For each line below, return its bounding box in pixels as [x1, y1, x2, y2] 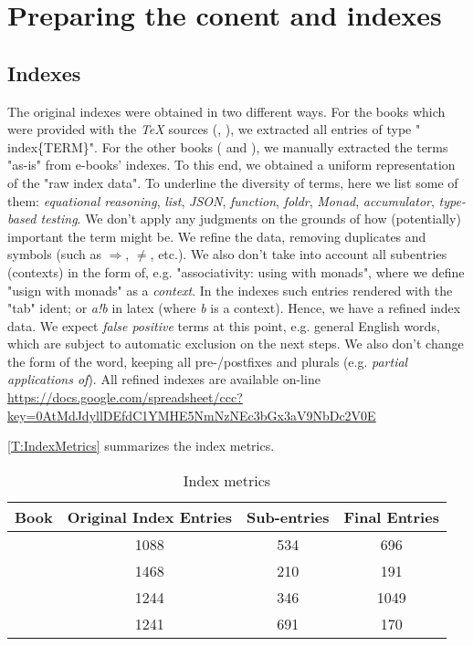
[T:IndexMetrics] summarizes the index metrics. [7, 436, 275, 455]
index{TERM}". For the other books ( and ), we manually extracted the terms [7, 137, 448, 156]
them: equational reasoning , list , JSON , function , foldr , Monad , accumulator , [7, 191, 435, 210]
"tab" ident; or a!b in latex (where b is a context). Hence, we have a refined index [7, 298, 461, 318]
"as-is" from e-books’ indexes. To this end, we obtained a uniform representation [7, 155, 456, 174]
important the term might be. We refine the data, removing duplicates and [7, 226, 426, 245]
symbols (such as [7, 245, 101, 264]
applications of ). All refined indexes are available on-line [7, 370, 321, 389]
